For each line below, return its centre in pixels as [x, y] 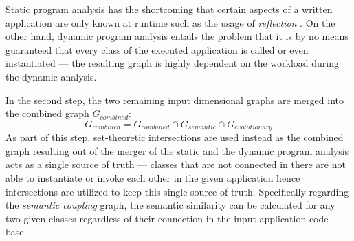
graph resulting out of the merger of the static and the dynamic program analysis [177, 150]
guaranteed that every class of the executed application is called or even [157, 49]
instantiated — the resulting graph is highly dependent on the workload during [173, 63]
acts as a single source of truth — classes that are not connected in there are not [176, 164]
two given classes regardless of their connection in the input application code [167, 218]
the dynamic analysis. [51, 76]
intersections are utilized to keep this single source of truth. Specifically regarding [177, 191]
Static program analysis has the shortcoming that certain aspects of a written [169, 9]
